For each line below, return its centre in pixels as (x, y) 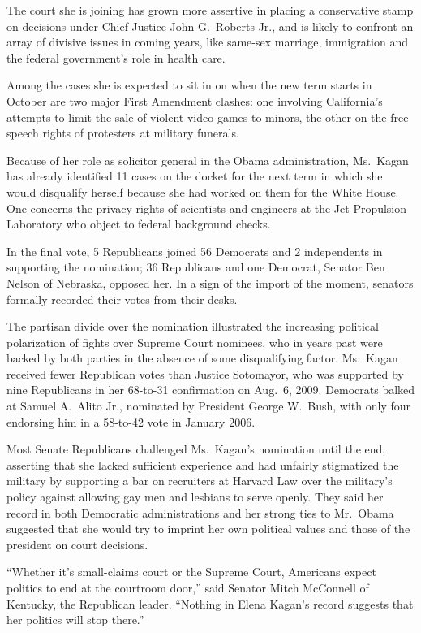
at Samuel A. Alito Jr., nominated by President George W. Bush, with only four (209, 406)
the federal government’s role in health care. (116, 57)
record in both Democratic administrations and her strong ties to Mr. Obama (200, 512)
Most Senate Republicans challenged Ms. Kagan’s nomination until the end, (196, 449)
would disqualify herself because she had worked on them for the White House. (203, 191)
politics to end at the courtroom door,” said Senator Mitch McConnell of (188, 587)
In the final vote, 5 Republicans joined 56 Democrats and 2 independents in (195, 251)
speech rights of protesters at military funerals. (123, 133)
